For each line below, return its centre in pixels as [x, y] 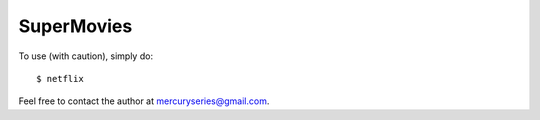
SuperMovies [75, 26]
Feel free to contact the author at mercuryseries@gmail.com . [144, 101]
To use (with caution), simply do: [86, 56]
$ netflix [60, 78]
